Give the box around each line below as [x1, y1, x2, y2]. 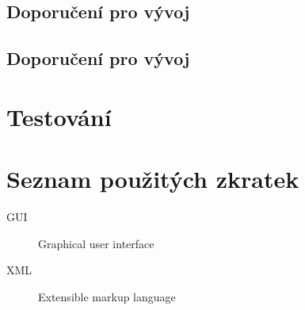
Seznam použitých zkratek [6, 163, 299, 195]
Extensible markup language [38, 288, 176, 304]
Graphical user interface [38, 235, 154, 251]
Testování [6, 100, 112, 132]
